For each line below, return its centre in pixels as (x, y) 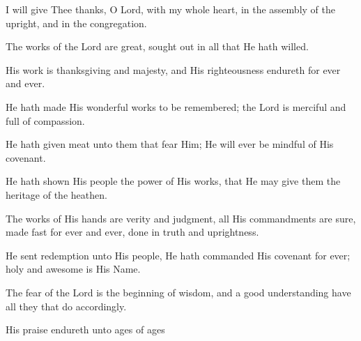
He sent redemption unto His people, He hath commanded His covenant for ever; (178, 255)
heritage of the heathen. (56, 194)
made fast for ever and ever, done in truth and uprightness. (132, 232)
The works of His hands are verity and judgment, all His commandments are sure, (181, 218)
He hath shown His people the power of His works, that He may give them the (173, 181)
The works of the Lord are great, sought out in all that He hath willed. (157, 46)
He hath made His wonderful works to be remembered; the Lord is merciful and (176, 106)
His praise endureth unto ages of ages (85, 329)
